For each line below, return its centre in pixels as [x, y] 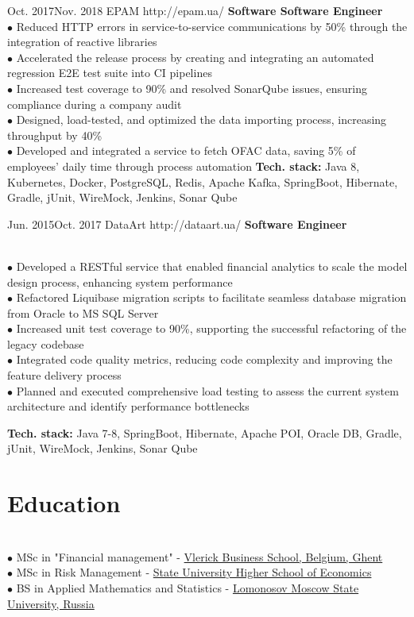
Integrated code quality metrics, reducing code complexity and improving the [204, 359]
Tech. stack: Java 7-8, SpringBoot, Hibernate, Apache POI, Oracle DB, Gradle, [205, 432]
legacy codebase [46, 343]
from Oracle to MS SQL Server [83, 312]
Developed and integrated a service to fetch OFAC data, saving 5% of [186, 150]
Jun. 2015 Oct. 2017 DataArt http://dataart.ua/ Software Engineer [177, 224]
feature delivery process [64, 375]
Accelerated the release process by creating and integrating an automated [195, 57]
